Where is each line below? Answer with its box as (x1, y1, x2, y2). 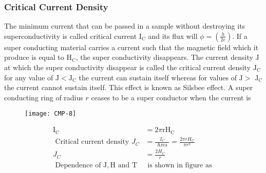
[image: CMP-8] (25, 110, 77, 118)
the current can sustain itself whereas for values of (79, 72, 237, 82)
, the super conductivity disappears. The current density (75, 52, 253, 62)
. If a (232, 30, 248, 41)
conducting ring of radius (4, 92, 83, 102)
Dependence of (55, 162, 101, 169)
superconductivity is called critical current (4, 30, 137, 41)
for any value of (4, 72, 53, 82)
